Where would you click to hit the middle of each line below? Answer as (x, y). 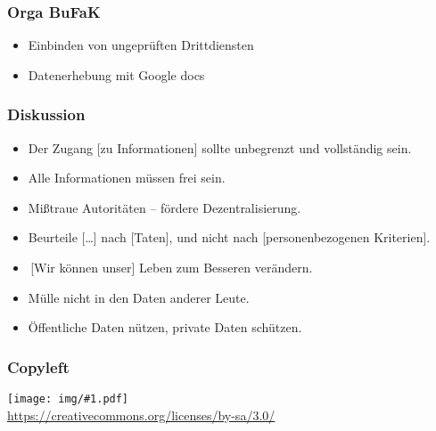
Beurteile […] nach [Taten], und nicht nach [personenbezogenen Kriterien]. (229, 237)
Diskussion (46, 114)
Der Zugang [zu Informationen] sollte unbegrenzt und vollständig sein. (220, 147)
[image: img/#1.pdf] (68, 399)
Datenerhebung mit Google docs (116, 74)
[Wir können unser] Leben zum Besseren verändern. (172, 267)
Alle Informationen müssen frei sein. (127, 178)
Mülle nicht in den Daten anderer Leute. (139, 297)
